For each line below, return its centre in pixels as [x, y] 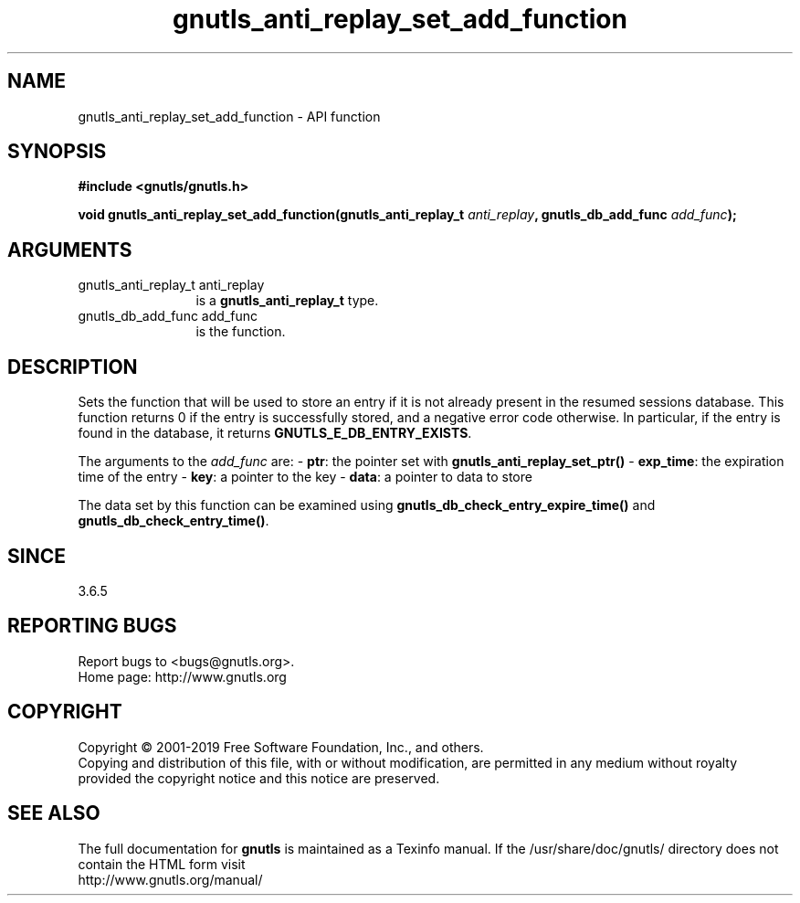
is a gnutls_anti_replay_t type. [287, 301]
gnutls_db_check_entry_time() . [174, 521]
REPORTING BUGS [92, 626]
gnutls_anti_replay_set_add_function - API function [229, 116]
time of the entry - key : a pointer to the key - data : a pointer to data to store [305, 477]
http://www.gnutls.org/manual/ [170, 879]
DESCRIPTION [73, 367]
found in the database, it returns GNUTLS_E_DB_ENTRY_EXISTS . [275, 433]
